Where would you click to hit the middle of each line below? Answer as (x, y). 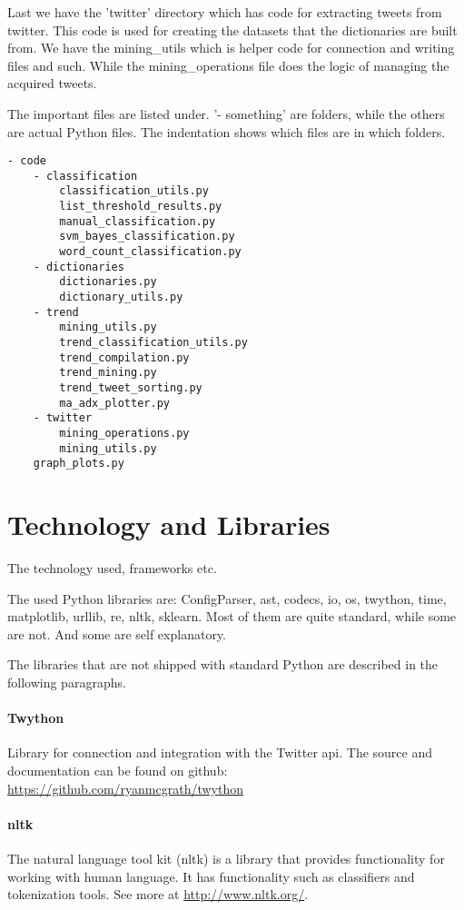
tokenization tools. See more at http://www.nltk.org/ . (158, 894)
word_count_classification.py (150, 252)
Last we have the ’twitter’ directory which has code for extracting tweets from (225, 12)
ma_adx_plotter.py (114, 403)
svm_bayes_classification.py (147, 237)
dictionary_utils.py (121, 297)
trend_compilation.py (124, 357)
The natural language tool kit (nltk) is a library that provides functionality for (226, 858)
